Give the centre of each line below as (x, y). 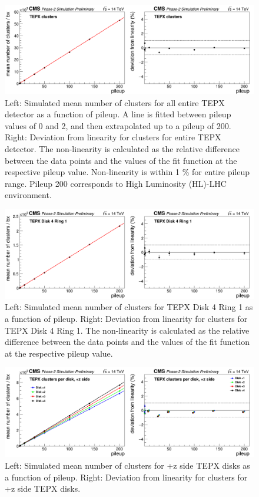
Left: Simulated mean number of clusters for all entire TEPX (115, 102)
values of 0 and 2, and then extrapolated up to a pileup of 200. (118, 125)
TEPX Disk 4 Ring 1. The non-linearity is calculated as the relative (127, 330)
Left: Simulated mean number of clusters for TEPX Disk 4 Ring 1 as (129, 307)
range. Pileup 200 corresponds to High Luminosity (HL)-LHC (116, 183)
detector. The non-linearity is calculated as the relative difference (122, 148)
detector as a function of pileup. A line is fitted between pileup (118, 114)
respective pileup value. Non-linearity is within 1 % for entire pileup (127, 172)
